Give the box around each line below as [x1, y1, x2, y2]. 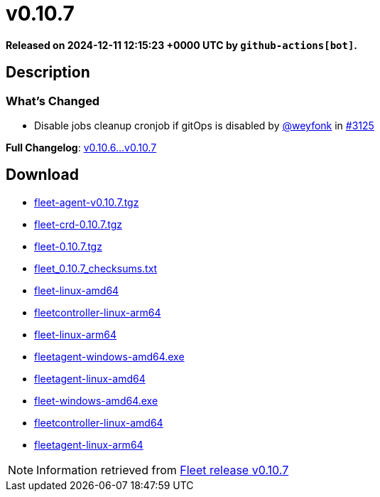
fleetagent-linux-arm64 [34, 438, 143, 451]
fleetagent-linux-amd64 [34, 372, 146, 385]
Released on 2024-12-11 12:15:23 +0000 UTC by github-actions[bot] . [6, 38, 358, 51]
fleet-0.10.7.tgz [34, 240, 102, 252]
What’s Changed [6, 93, 100, 108]
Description [6, 63, 90, 82]
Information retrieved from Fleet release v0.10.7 [36, 462, 289, 477]
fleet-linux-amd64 [34, 284, 119, 296]
